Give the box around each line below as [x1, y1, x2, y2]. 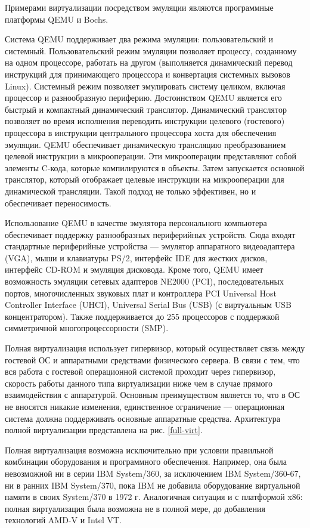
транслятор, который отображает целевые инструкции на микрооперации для [5, 173, 284, 186]
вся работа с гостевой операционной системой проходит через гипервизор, [5, 365, 276, 378]
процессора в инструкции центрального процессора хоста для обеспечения [5, 126, 277, 138]
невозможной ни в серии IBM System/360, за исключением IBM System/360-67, [5, 467, 301, 479]
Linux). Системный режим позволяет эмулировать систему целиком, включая [5, 79, 286, 92]
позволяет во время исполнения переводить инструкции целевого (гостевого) [5, 115, 285, 127]
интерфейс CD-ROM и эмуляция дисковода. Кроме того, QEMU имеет [5, 263, 263, 276]
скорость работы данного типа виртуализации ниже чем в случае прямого [5, 376, 273, 389]
